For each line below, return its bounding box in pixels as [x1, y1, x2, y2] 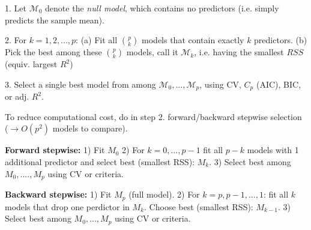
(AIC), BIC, [256, 77, 301, 90]
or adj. [5, 90, 29, 103]
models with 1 [247, 144, 299, 156]
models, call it [126, 46, 178, 58]
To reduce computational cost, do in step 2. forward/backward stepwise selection [5, 110, 302, 123]
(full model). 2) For [128, 188, 200, 201]
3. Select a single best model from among [5, 77, 156, 90]
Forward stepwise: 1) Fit [5, 144, 105, 156]
